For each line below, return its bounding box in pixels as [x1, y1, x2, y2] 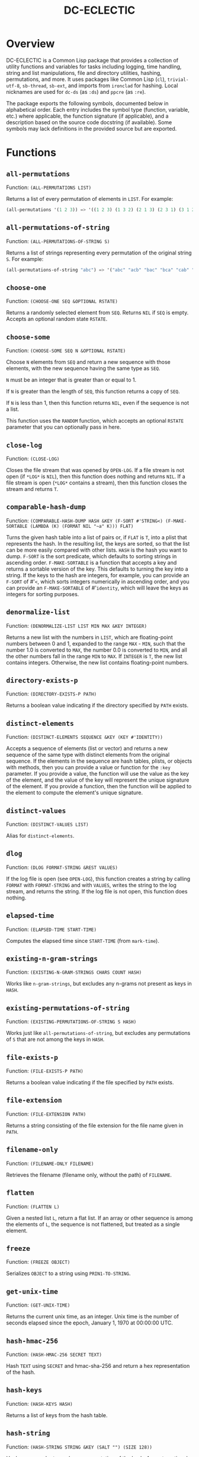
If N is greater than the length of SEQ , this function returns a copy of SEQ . [6, 388, 180, 395]
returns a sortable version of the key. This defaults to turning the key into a [6, 565, 188, 572]
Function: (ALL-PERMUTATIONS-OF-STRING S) [6, 237, 110, 244]
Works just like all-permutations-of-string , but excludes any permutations [6, 1030, 191, 1037]
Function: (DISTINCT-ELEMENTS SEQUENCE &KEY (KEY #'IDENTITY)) [6, 734, 163, 741]
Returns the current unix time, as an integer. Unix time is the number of [6, 1313, 179, 1320]
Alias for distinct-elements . [6, 832, 75, 839]
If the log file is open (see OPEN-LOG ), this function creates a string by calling [6, 875, 191, 882]
